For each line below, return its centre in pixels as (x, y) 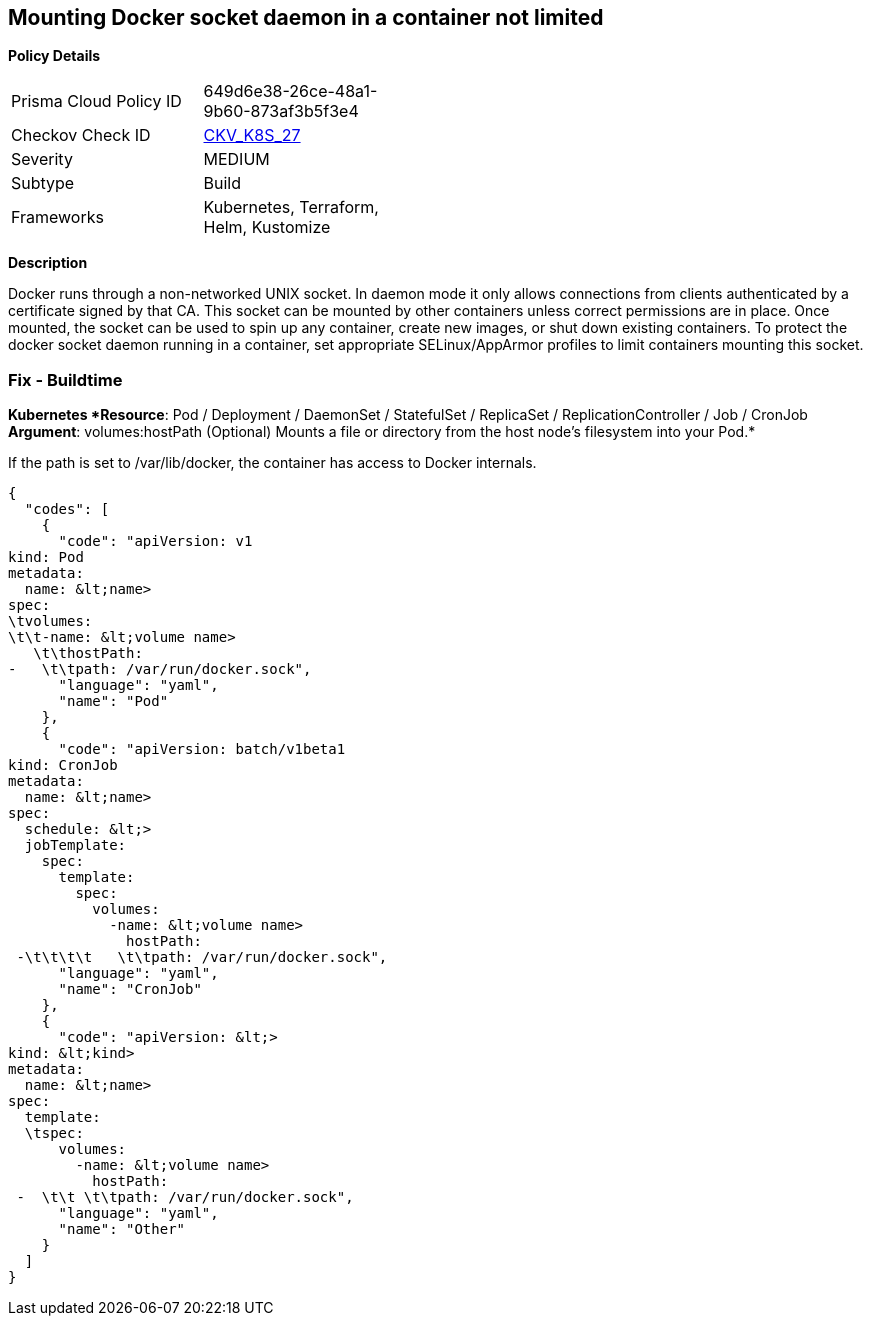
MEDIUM (236, 159)
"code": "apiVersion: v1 (155, 541)
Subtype (43, 183)
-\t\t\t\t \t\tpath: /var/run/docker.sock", (202, 957)
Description (48, 263)
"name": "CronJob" (130, 989)
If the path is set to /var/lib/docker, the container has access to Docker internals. (272, 463)
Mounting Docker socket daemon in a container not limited (306, 17)
